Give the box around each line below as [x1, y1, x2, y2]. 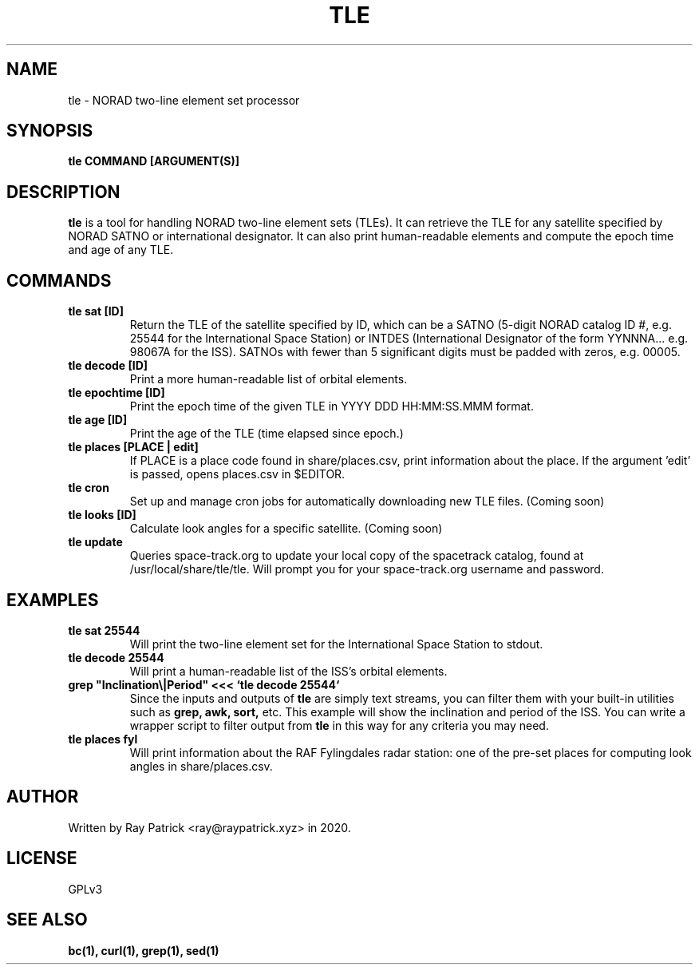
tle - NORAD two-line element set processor [68, 93, 300, 107]
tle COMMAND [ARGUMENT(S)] [68, 154, 240, 168]
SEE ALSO [6, 910, 88, 930]
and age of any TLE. [68, 243, 174, 257]
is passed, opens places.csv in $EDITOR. [129, 467, 346, 482]
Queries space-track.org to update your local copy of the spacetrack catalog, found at [129, 549, 584, 563]
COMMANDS [6, 270, 112, 291]
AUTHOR [6, 787, 79, 807]
